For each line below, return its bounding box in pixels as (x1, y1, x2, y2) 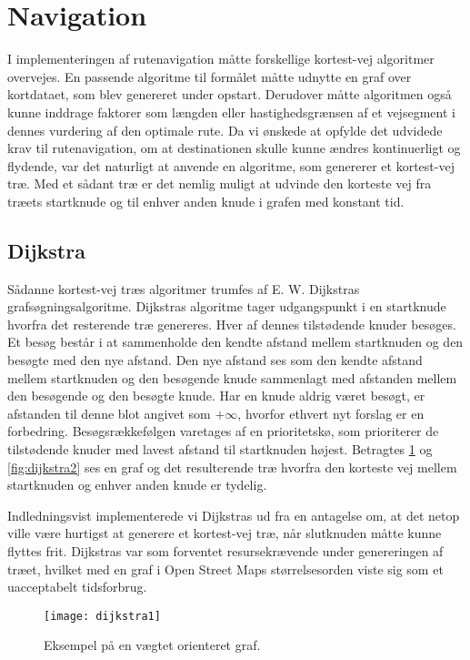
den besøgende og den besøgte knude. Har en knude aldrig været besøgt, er (7, 386, 425, 405)
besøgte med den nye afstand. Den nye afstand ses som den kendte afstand (7, 350, 423, 370)
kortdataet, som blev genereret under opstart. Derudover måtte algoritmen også (7, 85, 452, 104)
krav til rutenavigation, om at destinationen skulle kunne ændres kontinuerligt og (7, 138, 461, 157)
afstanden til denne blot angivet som (7, 403, 211, 422)
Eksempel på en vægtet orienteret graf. (44, 635, 261, 655)
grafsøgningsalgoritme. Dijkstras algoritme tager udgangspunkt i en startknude (7, 297, 446, 316)
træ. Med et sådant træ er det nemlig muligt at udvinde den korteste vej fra (7, 174, 432, 193)
